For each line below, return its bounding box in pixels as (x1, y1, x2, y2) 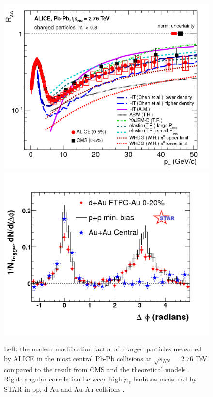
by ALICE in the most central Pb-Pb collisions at (4, 353, 152, 363)
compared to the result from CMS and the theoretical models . (4, 364, 190, 374)
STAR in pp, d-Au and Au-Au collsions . (4, 383, 125, 394)
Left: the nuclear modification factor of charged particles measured (4, 344, 202, 354)
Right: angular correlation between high (4, 374, 122, 384)
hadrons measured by (134, 374, 197, 384)
